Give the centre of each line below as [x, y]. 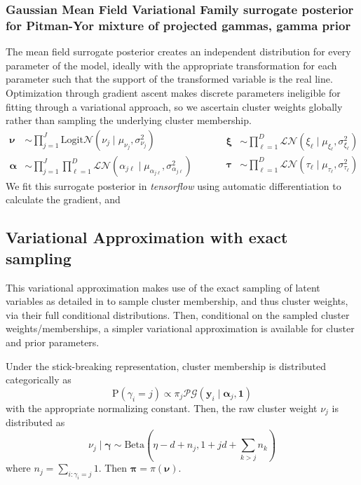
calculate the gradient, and [63, 199]
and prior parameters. [53, 342]
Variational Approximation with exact [147, 237]
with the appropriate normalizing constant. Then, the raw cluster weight [162, 408]
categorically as [39, 380]
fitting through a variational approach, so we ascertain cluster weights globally [174, 106]
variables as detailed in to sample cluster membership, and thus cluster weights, [177, 301]
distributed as [35, 422]
